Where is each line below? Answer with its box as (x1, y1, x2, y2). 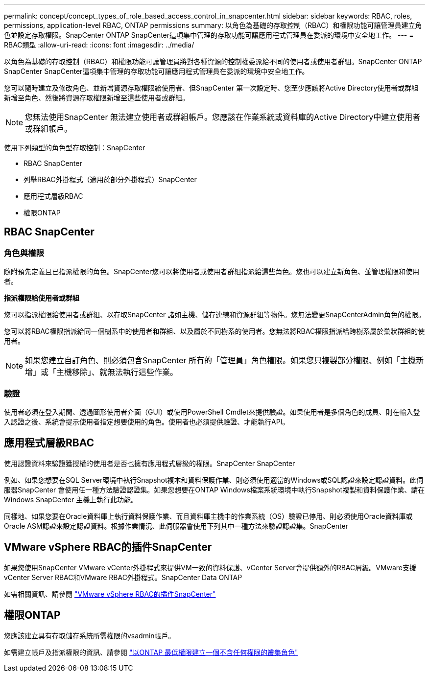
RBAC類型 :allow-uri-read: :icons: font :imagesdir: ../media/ (4, 41, 194, 49)
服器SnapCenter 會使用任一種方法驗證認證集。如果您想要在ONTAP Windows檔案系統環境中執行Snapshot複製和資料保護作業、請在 (4, 485, 425, 494)
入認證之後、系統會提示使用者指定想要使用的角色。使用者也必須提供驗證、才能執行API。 (4, 417, 289, 426)
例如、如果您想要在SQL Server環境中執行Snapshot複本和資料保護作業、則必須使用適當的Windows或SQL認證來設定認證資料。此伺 (4, 475, 424, 484)
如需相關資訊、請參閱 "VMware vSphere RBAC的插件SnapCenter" (4, 589, 216, 598)
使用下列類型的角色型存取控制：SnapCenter (4, 143, 145, 152)
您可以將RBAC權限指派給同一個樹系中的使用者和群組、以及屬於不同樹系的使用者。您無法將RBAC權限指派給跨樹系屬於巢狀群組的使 (4, 327, 425, 336)
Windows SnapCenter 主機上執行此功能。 (4, 495, 138, 504)
